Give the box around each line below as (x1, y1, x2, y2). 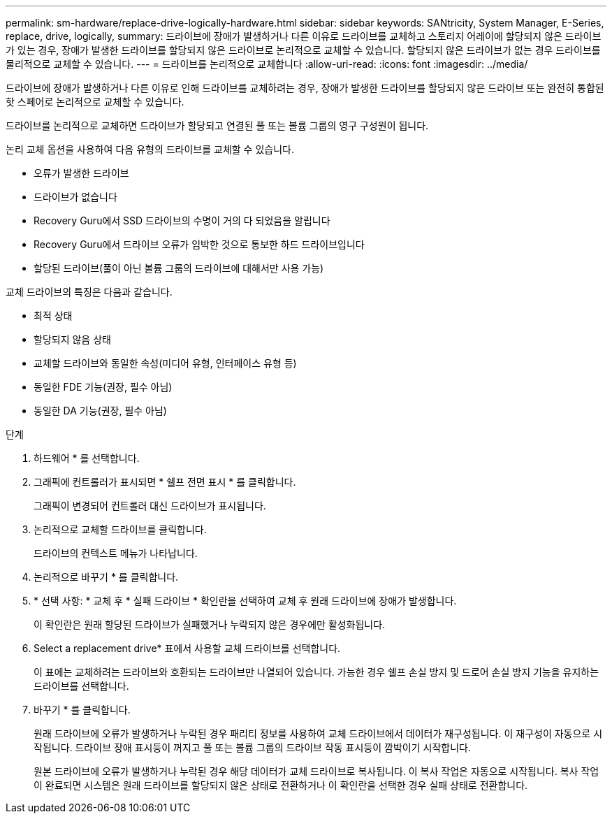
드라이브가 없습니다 (34, 191, 117, 203)
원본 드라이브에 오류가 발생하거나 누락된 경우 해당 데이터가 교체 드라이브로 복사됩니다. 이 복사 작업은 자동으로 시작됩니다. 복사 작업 (34, 765, 599, 777)
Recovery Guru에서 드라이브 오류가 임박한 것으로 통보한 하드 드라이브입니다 (34, 238, 365, 250)
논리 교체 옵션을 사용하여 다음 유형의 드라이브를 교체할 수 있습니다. (6, 143, 294, 155)
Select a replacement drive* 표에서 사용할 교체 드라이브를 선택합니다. (34, 642, 341, 654)
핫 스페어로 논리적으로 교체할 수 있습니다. (6, 96, 184, 108)
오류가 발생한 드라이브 (34, 167, 129, 179)
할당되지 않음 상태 (34, 333, 111, 345)
